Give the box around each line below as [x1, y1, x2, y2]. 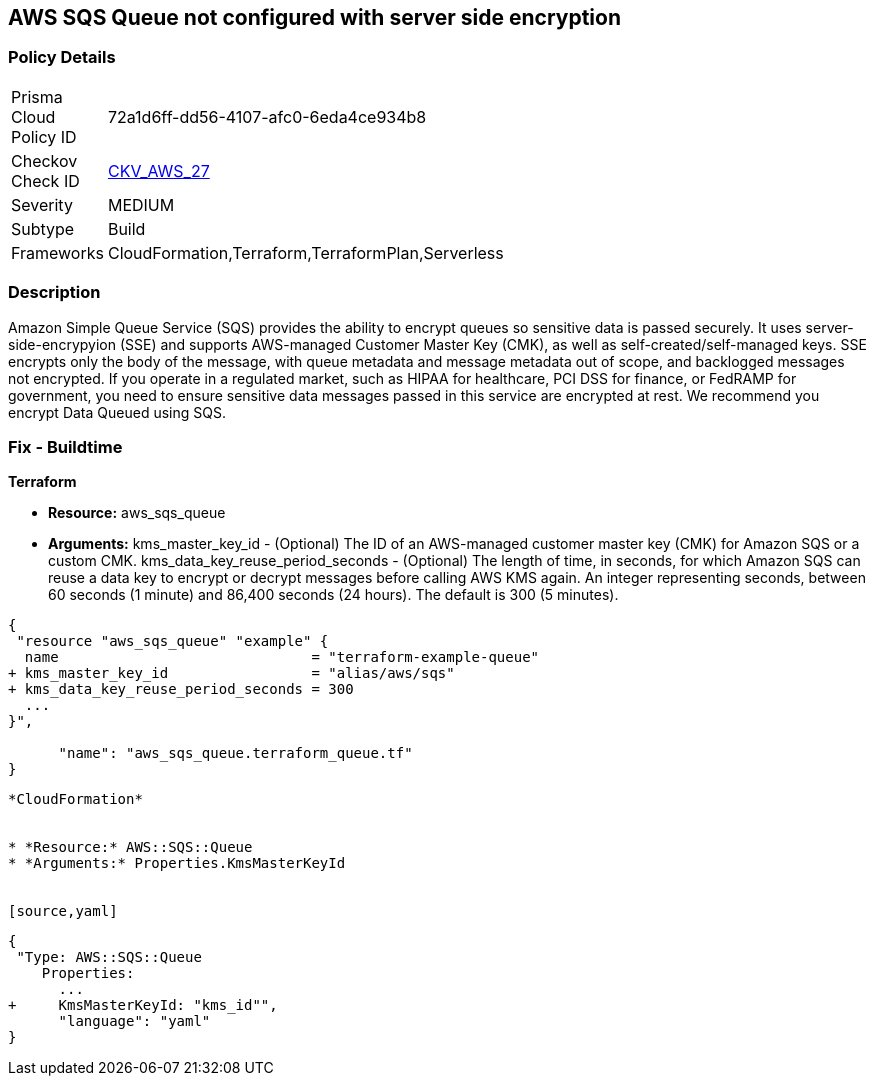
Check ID [11, 170, 80, 191]
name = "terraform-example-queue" [24, 649, 540, 666]
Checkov [11, 150, 78, 171]
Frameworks [11, 242, 104, 263]
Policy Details [8, 47, 116, 68]
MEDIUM [107, 194, 175, 215]
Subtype [11, 218, 75, 239]
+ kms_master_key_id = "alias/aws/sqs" [8, 665, 455, 682]
